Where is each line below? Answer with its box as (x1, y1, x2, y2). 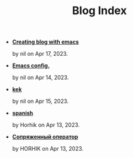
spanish (12, 110, 34, 117)
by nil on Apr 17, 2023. (12, 50, 68, 58)
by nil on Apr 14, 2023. (12, 74, 69, 81)
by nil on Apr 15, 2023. (12, 97, 69, 105)
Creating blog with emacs (12, 38, 79, 46)
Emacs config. (12, 62, 50, 69)
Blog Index (72, 4, 127, 18)
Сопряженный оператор (12, 133, 78, 141)
